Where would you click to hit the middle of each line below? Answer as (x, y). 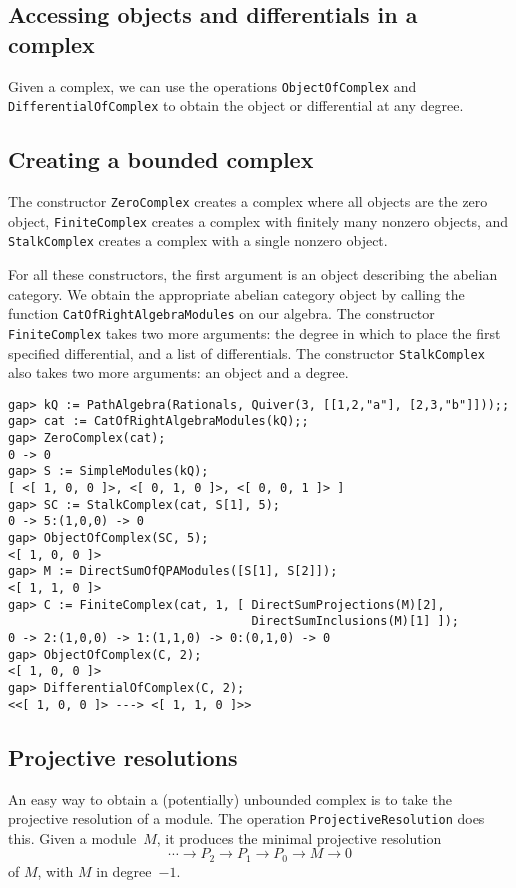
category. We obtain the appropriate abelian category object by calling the (236, 293)
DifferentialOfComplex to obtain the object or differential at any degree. (236, 105)
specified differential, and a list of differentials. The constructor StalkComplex (246, 352)
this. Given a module (72, 837)
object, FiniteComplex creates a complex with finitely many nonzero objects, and (258, 220)
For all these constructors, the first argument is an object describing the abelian (253, 274)
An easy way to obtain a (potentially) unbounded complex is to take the (230, 798)
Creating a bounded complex (161, 159)
